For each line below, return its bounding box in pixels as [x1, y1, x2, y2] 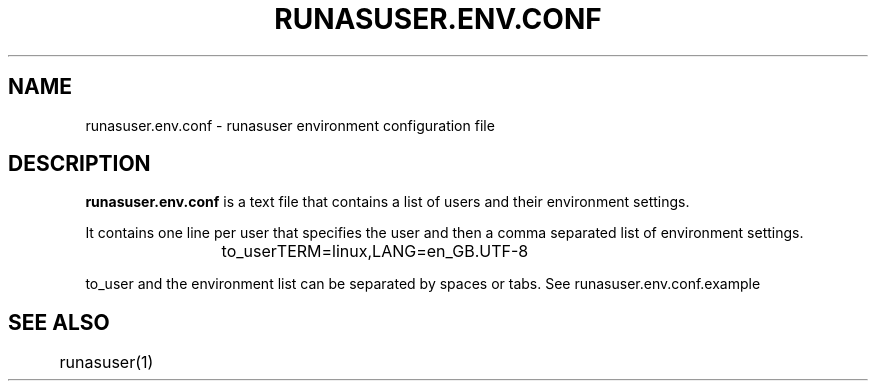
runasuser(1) [59, 352, 154, 373]
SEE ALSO [8, 309, 110, 335]
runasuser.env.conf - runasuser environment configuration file [85, 116, 495, 134]
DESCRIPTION [8, 151, 151, 177]
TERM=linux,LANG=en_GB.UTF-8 [276, 241, 529, 262]
